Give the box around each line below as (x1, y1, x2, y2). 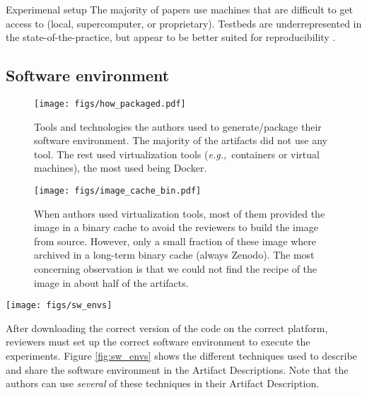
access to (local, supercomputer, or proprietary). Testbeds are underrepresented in (6, 16, 362, 30)
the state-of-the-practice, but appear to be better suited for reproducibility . (6, 30, 336, 45)
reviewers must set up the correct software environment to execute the (6, 334, 310, 349)
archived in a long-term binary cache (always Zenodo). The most (34, 247, 315, 262)
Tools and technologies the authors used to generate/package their (34, 119, 322, 134)
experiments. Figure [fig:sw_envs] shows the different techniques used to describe (6, 348, 357, 363)
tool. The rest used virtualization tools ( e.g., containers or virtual (34, 146, 320, 161)
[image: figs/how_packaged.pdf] (34, 98, 186, 109)
